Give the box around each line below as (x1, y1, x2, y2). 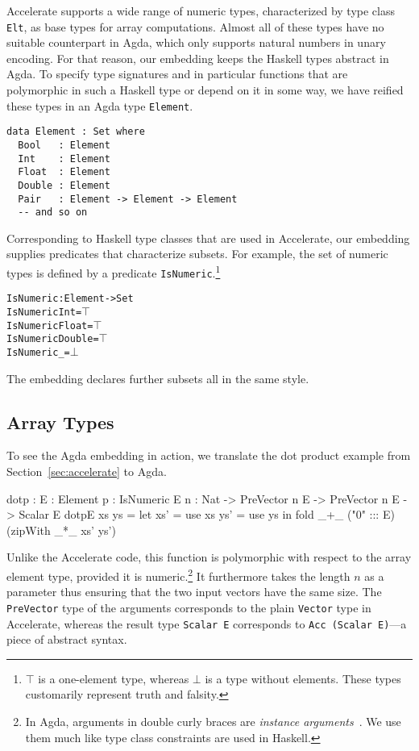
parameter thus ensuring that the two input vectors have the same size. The (6, 583, 382, 600)
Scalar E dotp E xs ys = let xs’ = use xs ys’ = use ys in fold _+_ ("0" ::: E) (19, 506, 395, 523)
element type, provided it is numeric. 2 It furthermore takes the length (6, 565, 351, 584)
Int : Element (18, 152, 110, 165)
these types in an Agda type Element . (6, 97, 193, 114)
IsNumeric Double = (6, 333, 99, 345)
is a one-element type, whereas (38, 670, 189, 686)
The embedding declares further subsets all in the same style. (6, 369, 309, 386)
